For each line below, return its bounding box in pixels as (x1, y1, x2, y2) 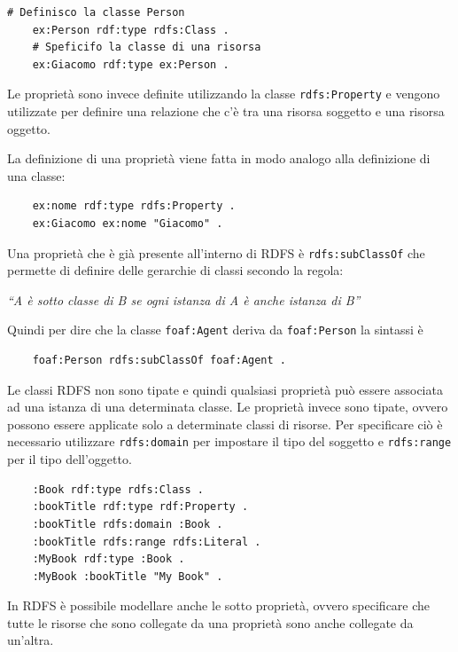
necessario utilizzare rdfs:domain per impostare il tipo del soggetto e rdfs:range (7, 432, 452, 451)
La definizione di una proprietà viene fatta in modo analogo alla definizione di (7, 149, 431, 168)
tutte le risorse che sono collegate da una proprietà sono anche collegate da (7, 613, 414, 632)
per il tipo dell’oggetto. (7, 450, 132, 468)
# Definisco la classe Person (7, 6, 185, 19)
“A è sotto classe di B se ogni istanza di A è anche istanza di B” (7, 290, 361, 309)
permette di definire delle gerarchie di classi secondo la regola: (7, 261, 344, 279)
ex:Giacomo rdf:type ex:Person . (32, 58, 229, 71)
